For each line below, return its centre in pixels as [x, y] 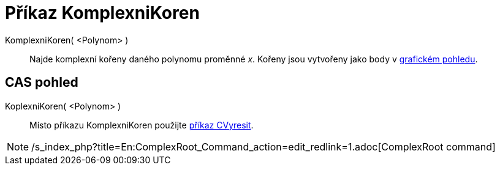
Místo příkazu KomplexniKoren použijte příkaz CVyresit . [142, 125]
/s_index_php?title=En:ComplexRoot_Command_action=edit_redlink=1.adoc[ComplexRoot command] [263, 146]
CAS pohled [42, 83]
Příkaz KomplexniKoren [102, 13]
